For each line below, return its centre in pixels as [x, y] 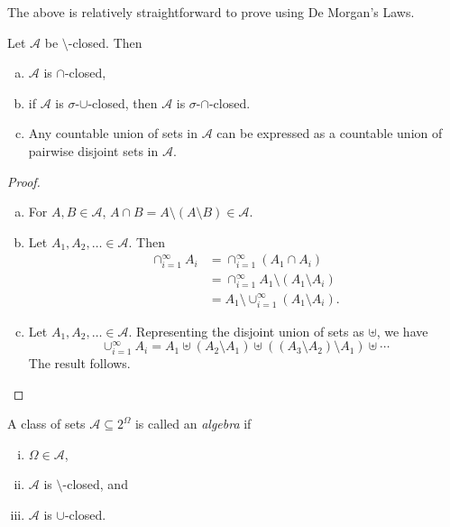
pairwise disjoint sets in [93, 150]
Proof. [24, 181]
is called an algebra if [193, 424]
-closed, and [95, 484]
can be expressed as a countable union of [330, 133]
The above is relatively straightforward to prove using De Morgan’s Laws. [211, 12]
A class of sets [46, 424]
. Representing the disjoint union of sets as [246, 331]
